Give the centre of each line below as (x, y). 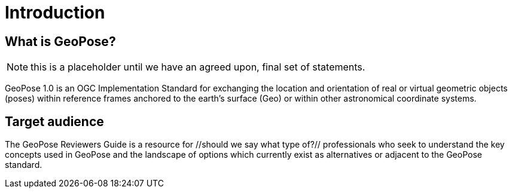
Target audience (54, 121)
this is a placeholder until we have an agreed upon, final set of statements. (198, 67)
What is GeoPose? (60, 41)
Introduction (55, 13)
